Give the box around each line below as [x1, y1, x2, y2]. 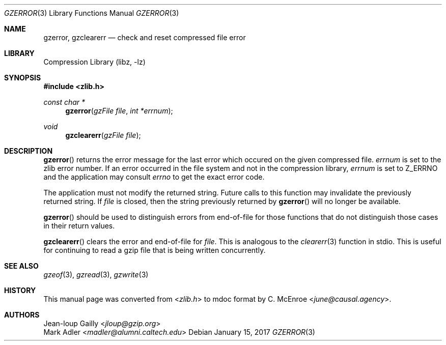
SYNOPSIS [4, 73, 41, 82]
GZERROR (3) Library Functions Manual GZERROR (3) [4, 9, 179, 17]
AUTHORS [4, 310, 40, 319]
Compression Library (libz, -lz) [43, 57, 146, 66]
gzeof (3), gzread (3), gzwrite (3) [43, 270, 149, 279]
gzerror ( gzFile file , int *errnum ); [65, 106, 173, 115]
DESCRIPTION [4, 147, 53, 155]
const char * [43, 98, 86, 106]
